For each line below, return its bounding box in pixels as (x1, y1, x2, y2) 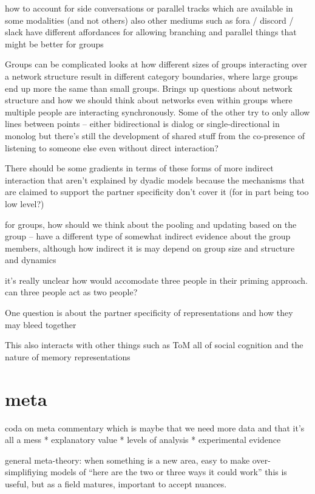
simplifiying (5, 465, 48, 478)
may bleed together (5, 318, 76, 331)
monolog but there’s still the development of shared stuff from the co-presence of (5, 129, 305, 142)
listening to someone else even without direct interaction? (5, 141, 218, 154)
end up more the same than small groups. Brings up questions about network (5, 81, 293, 94)
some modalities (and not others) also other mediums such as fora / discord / (5, 13, 294, 26)
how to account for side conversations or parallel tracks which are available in (5, 2, 293, 14)
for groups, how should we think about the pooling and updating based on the (5, 218, 297, 230)
